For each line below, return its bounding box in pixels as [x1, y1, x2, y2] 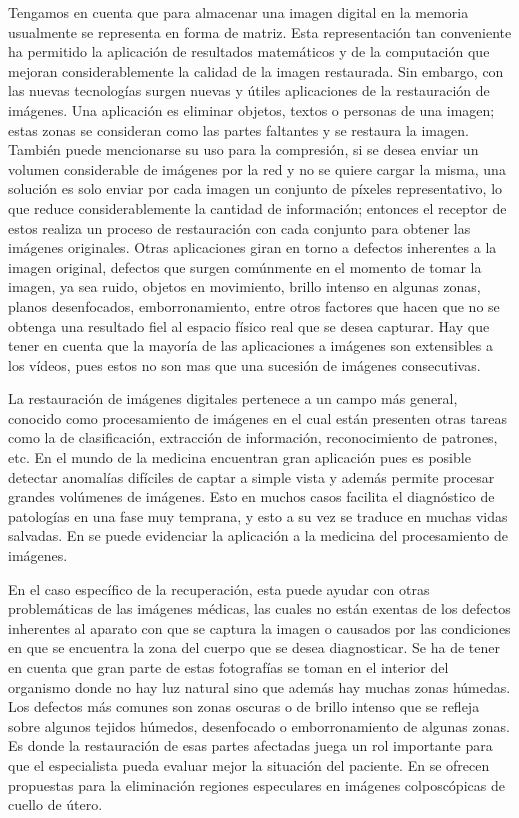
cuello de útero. [8, 794, 103, 815]
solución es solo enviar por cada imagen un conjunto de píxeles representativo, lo [8, 178, 503, 199]
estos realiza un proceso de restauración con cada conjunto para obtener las [8, 217, 471, 238]
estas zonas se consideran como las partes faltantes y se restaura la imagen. [8, 119, 469, 140]
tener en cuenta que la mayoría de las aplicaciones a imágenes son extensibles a [8, 335, 494, 356]
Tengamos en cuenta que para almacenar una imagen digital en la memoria [8, 2, 469, 22]
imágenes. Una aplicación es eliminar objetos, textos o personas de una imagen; [8, 99, 495, 120]
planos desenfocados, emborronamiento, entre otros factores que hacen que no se [8, 295, 500, 316]
